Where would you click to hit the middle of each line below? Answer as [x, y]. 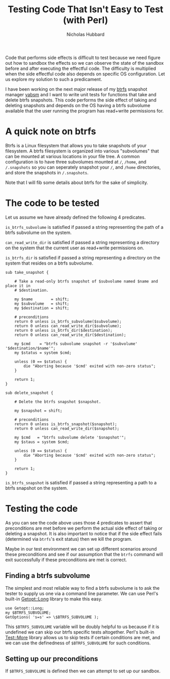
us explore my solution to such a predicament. [54, 79]
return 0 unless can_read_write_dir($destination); [70, 335]
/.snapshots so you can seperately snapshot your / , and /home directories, [83, 167]
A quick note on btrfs [51, 132]
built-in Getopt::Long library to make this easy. [54, 599]
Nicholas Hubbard [86, 34]
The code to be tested [52, 203]
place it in [18, 286]
